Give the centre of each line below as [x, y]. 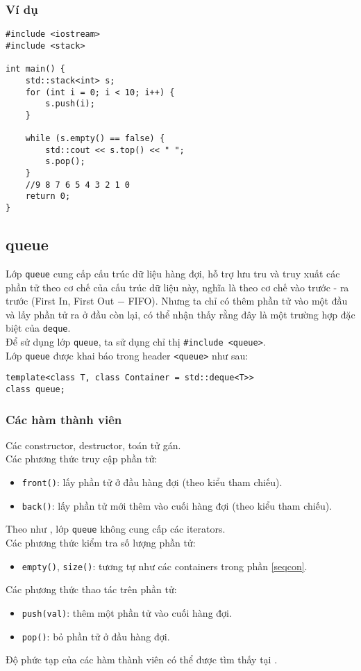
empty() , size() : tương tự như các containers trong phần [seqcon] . [165, 566]
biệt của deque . [38, 328]
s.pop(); [65, 162]
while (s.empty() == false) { [95, 139]
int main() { [35, 69]
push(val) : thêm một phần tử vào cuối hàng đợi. [127, 612]
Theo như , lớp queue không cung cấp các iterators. [116, 529]
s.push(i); [70, 104]
